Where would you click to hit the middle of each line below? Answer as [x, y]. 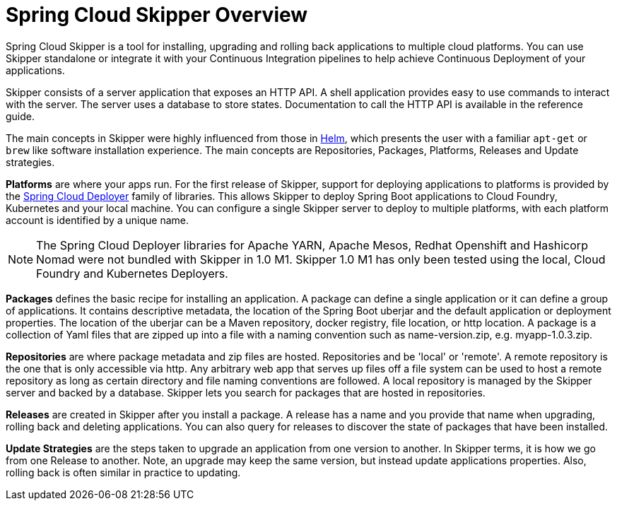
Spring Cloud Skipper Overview [157, 15]
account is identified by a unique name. [98, 220]
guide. [20, 116]
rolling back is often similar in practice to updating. [123, 472]
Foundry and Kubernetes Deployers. [132, 273]
